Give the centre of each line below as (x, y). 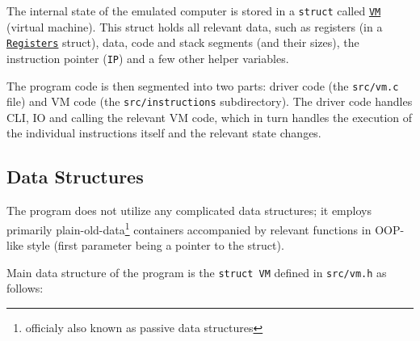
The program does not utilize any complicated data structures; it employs (189, 210)
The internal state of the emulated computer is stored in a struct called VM (194, 11)
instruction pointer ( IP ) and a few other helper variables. (148, 58)
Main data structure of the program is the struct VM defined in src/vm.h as (197, 272)
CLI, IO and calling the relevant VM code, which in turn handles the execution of (210, 117)
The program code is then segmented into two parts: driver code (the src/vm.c (203, 85)
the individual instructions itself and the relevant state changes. (164, 133)
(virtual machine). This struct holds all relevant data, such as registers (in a (195, 26)
